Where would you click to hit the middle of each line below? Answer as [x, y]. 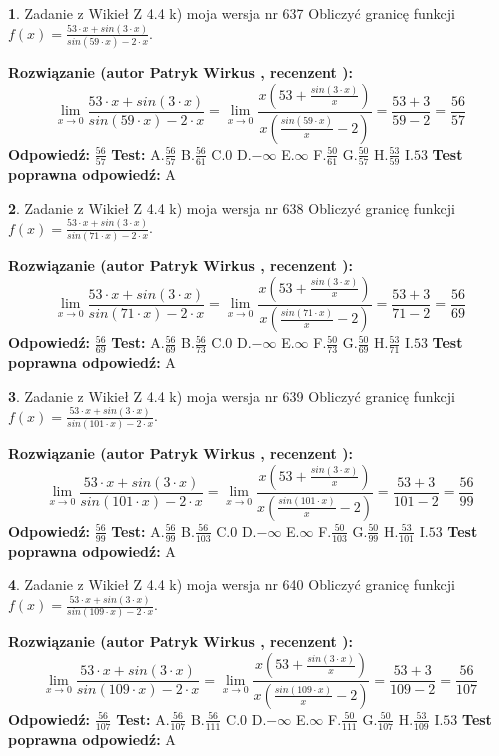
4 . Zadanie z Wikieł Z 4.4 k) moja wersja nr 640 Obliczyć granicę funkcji [231, 584]
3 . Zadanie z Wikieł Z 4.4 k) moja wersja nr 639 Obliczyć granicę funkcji [231, 395]
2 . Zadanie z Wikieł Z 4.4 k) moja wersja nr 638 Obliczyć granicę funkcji [231, 207]
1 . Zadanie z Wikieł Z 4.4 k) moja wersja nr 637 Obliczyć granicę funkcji [231, 13]
